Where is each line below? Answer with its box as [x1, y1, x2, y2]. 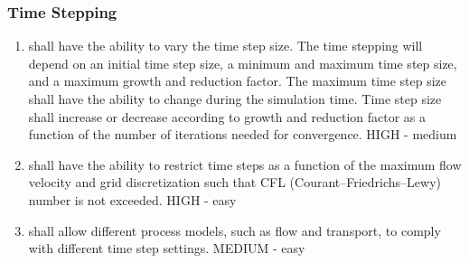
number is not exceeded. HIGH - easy [28, 190, 237, 209]
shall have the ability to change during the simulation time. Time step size [28, 89, 442, 108]
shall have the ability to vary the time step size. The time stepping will [28, 36, 423, 55]
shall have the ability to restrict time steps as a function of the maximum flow [28, 155, 462, 174]
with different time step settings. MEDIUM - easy [28, 239, 305, 258]
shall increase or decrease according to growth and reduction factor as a [28, 107, 427, 126]
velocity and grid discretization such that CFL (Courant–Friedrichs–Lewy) [28, 173, 442, 192]
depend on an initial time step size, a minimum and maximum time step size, [28, 53, 457, 72]
